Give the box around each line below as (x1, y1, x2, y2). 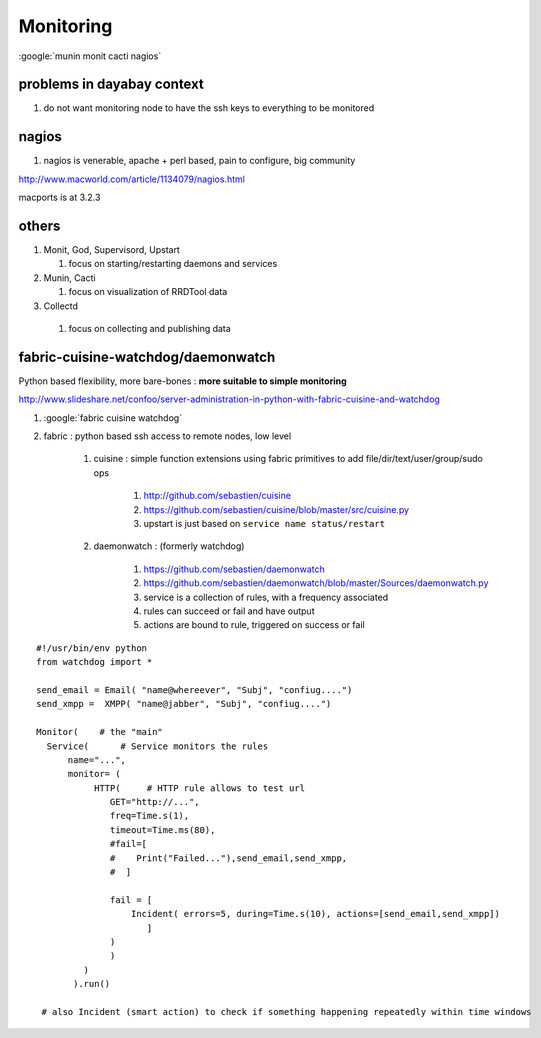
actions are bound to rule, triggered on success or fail (143, 619, 365, 631)
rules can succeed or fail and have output (143, 605, 315, 617)
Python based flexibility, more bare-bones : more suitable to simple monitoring (18, 375, 347, 387)
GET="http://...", (110, 796, 200, 808)
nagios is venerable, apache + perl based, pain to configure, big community (43, 155, 356, 167)
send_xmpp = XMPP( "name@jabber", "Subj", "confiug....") (36, 698, 332, 710)
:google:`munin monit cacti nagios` (18, 50, 162, 62)
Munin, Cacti (43, 271, 96, 284)
